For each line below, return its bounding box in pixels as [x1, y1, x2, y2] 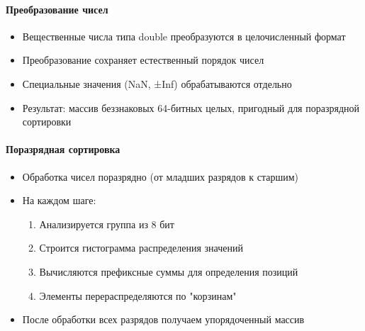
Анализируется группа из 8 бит [39, 216, 174, 231]
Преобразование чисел [6, 1, 108, 16]
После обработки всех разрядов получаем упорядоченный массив [22, 312, 305, 327]
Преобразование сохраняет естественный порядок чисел [22, 52, 264, 67]
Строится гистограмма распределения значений [39, 240, 243, 255]
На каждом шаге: [22, 193, 96, 208]
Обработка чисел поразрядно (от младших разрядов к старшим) [22, 169, 298, 184]
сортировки [22, 114, 72, 129]
